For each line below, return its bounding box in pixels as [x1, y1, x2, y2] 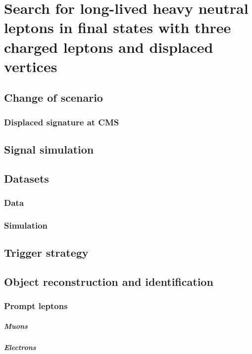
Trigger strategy [4, 245, 89, 260]
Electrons [4, 342, 36, 352]
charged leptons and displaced [4, 37, 213, 57]
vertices [4, 56, 57, 76]
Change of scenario [4, 90, 103, 105]
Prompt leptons [4, 300, 68, 312]
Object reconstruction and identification [4, 274, 213, 289]
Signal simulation [4, 141, 94, 157]
